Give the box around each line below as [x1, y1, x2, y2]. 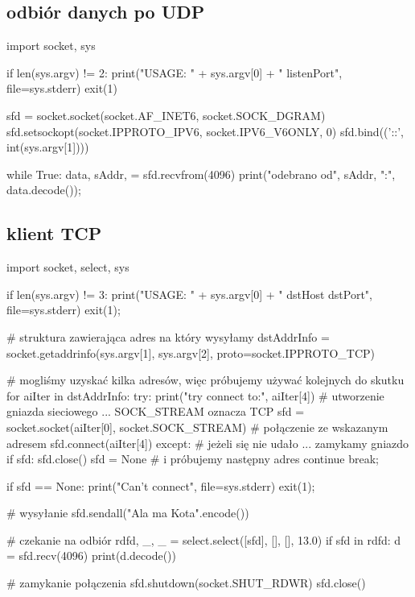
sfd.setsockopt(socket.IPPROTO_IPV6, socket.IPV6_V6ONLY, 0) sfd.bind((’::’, [6, 122, 405, 139]
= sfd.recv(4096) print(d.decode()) [6, 547, 176, 564]
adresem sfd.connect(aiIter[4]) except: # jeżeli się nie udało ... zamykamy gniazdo [6, 434, 409, 451]
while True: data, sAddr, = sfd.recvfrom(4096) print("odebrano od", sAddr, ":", [6, 165, 396, 182]
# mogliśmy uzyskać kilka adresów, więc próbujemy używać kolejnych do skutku [6, 371, 405, 388]
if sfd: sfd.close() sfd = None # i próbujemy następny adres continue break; [6, 450, 379, 467]
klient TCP [6, 221, 102, 246]
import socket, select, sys [6, 259, 129, 276]
